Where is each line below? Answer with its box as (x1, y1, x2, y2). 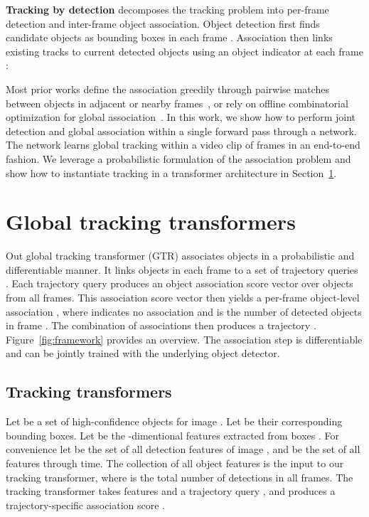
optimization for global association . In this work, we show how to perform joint (6, 110, 356, 124)
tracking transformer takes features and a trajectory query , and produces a (6, 484, 336, 499)
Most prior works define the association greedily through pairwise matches (6, 81, 329, 96)
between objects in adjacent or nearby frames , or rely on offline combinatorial (6, 95, 348, 110)
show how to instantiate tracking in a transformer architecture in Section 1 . (6, 165, 337, 180)
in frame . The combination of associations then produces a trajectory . (6, 318, 316, 333)
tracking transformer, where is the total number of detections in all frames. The (6, 469, 353, 484)
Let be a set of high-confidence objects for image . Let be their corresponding (6, 414, 343, 429)
